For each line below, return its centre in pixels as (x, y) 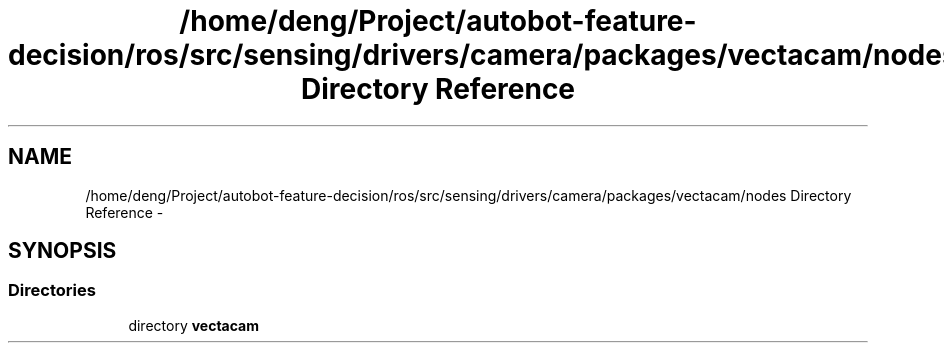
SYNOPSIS (62, 251)
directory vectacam (194, 325)
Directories (52, 290)
